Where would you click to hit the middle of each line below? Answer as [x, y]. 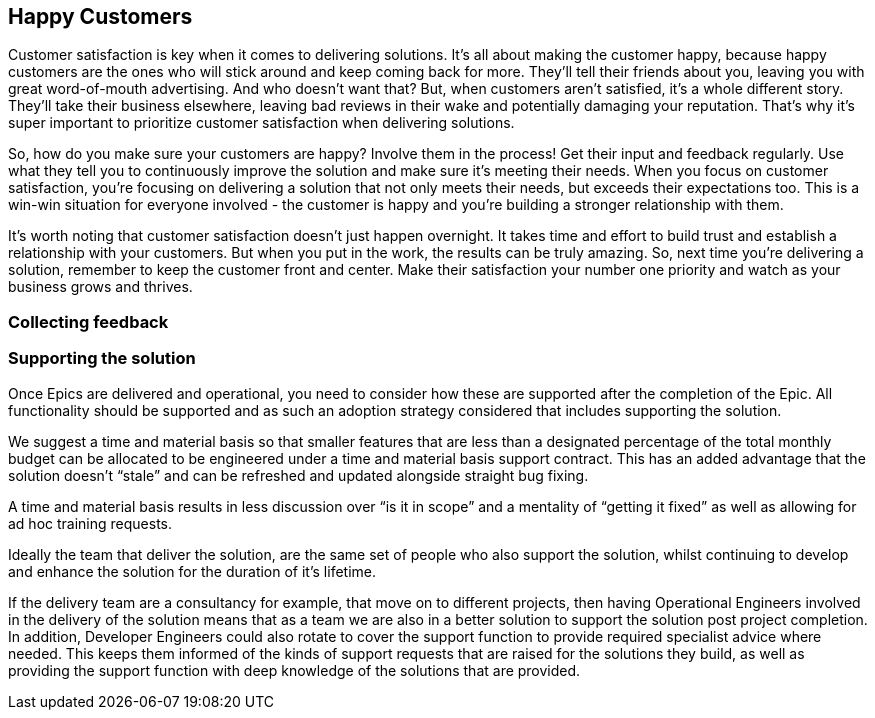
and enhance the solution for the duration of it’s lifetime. [192, 571]
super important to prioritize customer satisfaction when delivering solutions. [261, 123]
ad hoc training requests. [90, 523]
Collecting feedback [88, 321]
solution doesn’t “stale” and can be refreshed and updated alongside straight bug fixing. [298, 475]
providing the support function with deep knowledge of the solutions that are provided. [294, 670]
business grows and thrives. [100, 287]
